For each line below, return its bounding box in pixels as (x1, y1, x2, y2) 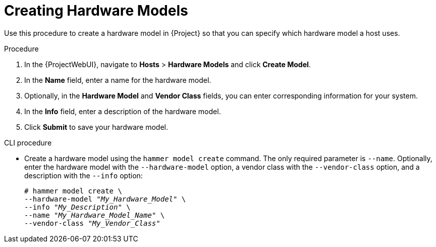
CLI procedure (4, 138, 52, 147)
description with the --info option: (24, 171, 143, 180)
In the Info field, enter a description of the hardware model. (24, 107, 221, 116)
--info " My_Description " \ (24, 203, 131, 211)
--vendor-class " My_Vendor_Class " (24, 219, 160, 227)
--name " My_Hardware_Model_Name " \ (24, 211, 165, 219)
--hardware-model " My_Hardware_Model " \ (24, 194, 186, 203)
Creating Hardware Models (4, 2, 188, 19)
